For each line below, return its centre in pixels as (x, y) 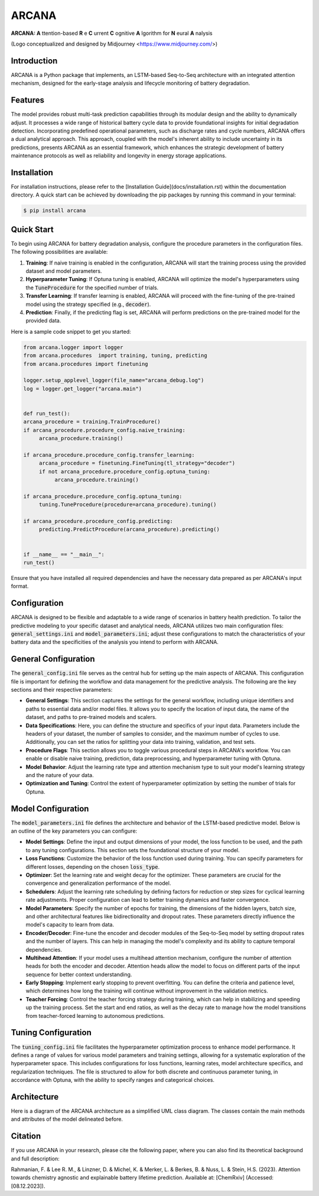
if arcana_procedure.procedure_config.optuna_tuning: (103, 496)
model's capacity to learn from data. (70, 925)
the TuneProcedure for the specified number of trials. (92, 288)
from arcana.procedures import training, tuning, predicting (115, 356)
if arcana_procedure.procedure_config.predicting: (98, 521)
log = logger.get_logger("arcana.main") (82, 389)
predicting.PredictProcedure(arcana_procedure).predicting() (129, 529)
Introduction (34, 61)
